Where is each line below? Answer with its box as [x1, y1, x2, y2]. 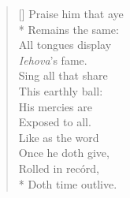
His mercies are [18, 98, 92, 114]
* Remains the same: [18, 21, 119, 37]
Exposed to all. [18, 114, 91, 130]
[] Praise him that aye [18, 6, 124, 21]
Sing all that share [18, 67, 108, 84]
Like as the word [18, 129, 99, 145]
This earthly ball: [18, 82, 103, 99]
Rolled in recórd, [18, 159, 99, 176]
